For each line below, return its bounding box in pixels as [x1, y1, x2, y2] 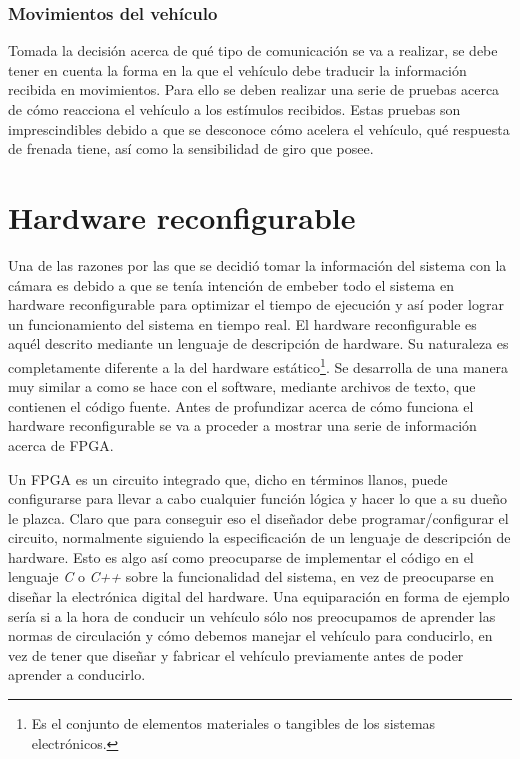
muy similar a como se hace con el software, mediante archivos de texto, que [8, 376, 476, 397]
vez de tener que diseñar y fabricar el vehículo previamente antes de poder [8, 644, 464, 665]
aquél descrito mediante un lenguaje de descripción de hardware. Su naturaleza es [8, 333, 509, 354]
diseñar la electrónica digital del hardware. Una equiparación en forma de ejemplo [8, 586, 510, 607]
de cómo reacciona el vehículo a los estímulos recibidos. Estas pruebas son [8, 99, 461, 119]
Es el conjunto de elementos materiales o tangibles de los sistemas [31, 713, 436, 734]
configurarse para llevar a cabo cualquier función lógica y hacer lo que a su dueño [8, 488, 507, 509]
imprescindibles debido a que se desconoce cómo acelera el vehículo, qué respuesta [8, 118, 510, 139]
